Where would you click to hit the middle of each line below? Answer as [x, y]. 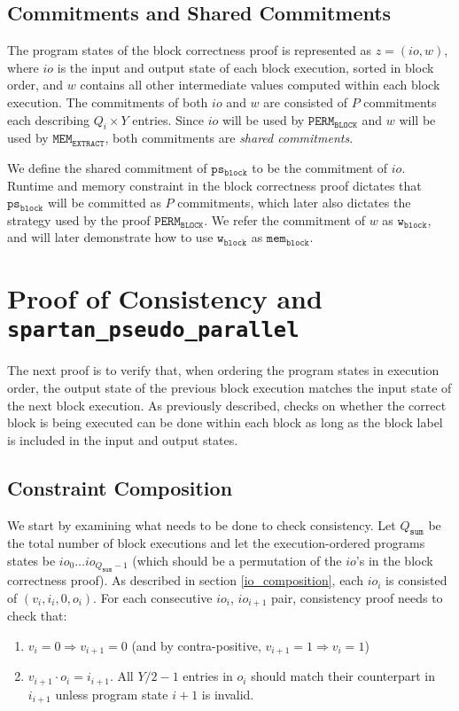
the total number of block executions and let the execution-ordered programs [216, 543]
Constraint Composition [120, 487]
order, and [35, 85]
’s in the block [394, 560]
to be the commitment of [320, 167]
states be [31, 560]
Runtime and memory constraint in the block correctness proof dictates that [214, 185]
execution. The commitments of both [108, 102]
